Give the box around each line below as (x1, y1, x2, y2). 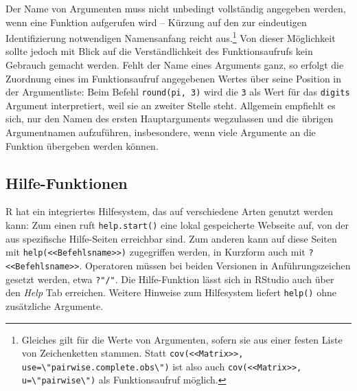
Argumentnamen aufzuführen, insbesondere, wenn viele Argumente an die (5, 125, 316, 139)
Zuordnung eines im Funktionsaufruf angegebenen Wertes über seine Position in (5, 71, 342, 85)
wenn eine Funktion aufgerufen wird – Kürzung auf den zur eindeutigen (5, 14, 307, 29)
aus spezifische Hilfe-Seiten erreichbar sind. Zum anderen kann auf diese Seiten (5, 231, 337, 245)
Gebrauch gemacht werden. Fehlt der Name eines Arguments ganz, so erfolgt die (5, 58, 344, 72)
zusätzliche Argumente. (5, 298, 104, 313)
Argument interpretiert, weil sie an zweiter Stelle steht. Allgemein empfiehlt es (5, 98, 336, 112)
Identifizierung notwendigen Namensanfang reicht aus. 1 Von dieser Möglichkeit (5, 29, 336, 45)
